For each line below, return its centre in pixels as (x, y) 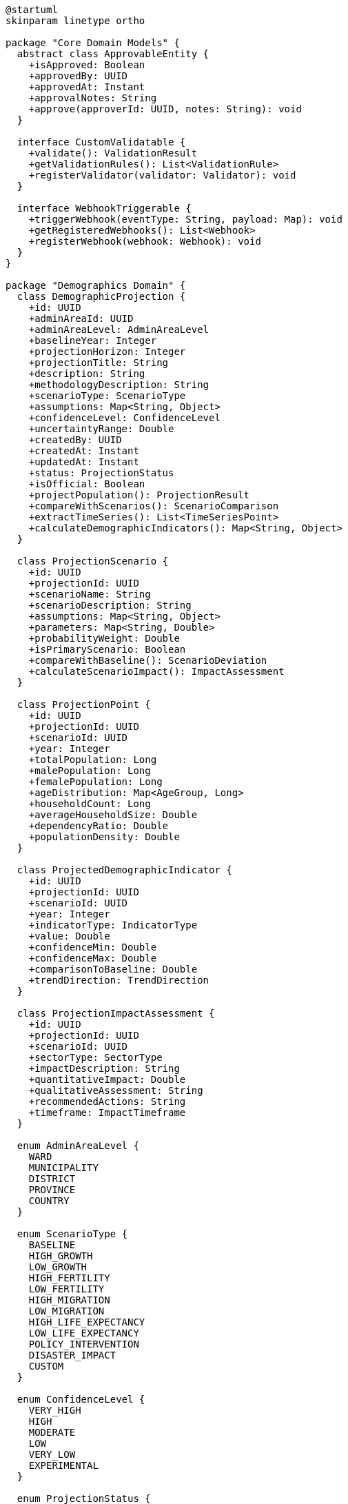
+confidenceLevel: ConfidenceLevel (124, 418)
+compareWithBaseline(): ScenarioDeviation (148, 660)
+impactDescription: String (104, 1068)
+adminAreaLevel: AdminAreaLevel (119, 329)
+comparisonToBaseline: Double (113, 969)
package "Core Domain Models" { (93, 43)
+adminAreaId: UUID (81, 318)
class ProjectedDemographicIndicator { (124, 870)
